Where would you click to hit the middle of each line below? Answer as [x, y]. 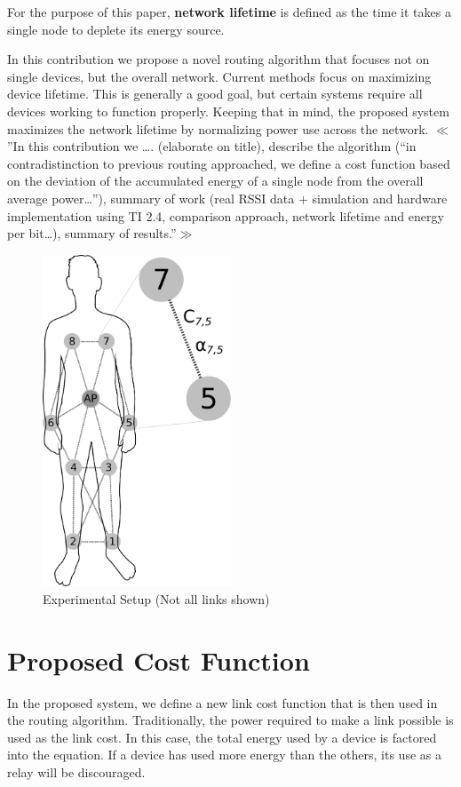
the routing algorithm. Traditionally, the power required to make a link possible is [230, 720]
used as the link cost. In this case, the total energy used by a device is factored [222, 737]
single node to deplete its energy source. [116, 29]
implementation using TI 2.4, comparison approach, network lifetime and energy [226, 215]
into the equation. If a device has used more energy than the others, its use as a [224, 755]
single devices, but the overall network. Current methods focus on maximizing [219, 76]
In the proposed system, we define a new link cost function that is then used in [223, 702]
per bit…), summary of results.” [92, 233]
